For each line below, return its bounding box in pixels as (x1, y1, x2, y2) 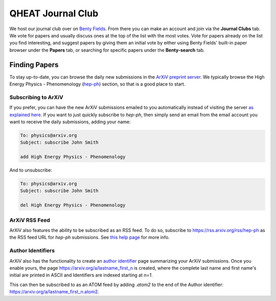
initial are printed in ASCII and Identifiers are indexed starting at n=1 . (9, 272, 153, 278)
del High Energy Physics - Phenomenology (20, 202, 126, 208)
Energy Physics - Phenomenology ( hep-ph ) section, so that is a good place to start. (9, 81, 186, 87)
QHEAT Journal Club (9, 8, 99, 19)
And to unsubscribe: (9, 167, 52, 174)
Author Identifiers (9, 247, 55, 254)
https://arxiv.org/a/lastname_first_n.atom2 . (9, 289, 99, 295)
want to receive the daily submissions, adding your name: (9, 118, 131, 125)
